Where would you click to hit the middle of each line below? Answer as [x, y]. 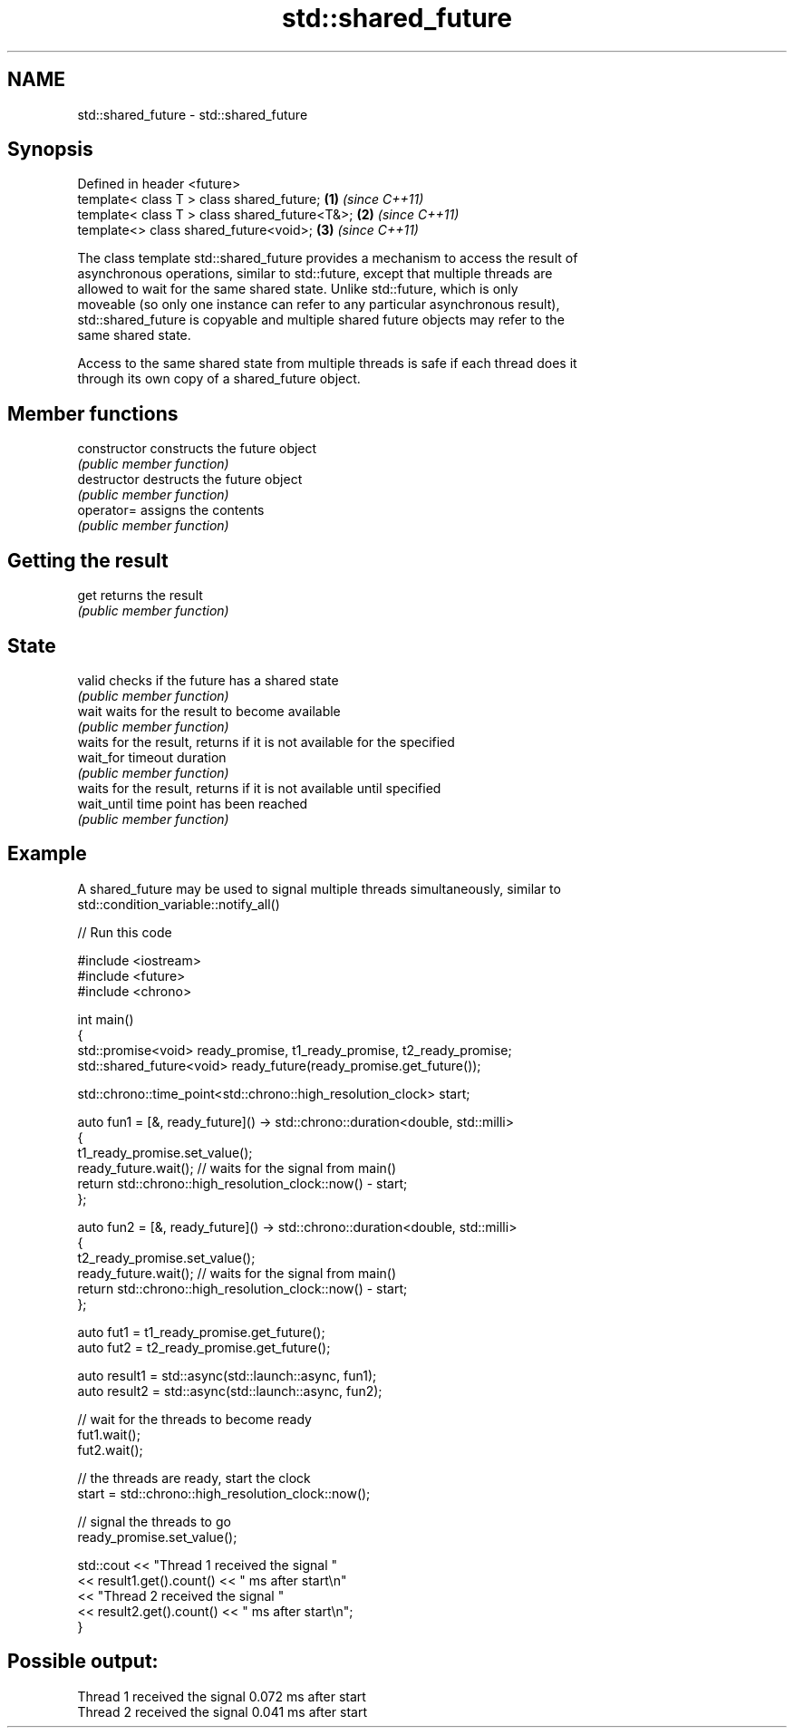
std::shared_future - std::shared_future [193, 114]
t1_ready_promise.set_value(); [165, 1152]
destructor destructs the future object [190, 480]
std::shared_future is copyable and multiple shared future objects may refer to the [321, 320]
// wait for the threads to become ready [194, 1419]
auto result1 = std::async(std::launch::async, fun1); [227, 1375]
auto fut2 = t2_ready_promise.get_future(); [204, 1347]
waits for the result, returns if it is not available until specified [259, 788]
